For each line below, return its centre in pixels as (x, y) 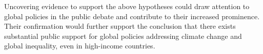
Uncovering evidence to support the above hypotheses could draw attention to (127, 6)
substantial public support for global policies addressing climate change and (123, 36)
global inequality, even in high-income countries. (80, 46)
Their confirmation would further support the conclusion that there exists (120, 26)
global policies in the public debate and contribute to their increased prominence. (132, 16)
